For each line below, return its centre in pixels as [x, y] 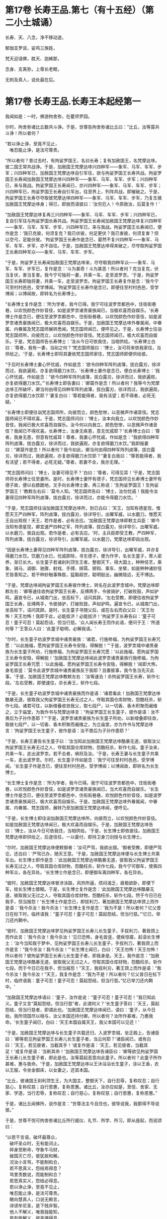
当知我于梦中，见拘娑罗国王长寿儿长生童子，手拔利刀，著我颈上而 [91, 943]
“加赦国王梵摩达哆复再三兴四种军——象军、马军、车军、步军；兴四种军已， [83, 214]
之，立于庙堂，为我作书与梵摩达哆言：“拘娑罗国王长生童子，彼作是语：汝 [80, 712]
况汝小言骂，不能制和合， [36, 1162]
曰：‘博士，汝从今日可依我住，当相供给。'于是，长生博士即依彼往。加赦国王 [83, 831]
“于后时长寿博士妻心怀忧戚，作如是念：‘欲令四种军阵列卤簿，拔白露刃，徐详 [83, 364]
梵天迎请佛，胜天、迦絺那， [34, 58]
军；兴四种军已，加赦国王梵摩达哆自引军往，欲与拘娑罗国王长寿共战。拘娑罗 [83, 173]
